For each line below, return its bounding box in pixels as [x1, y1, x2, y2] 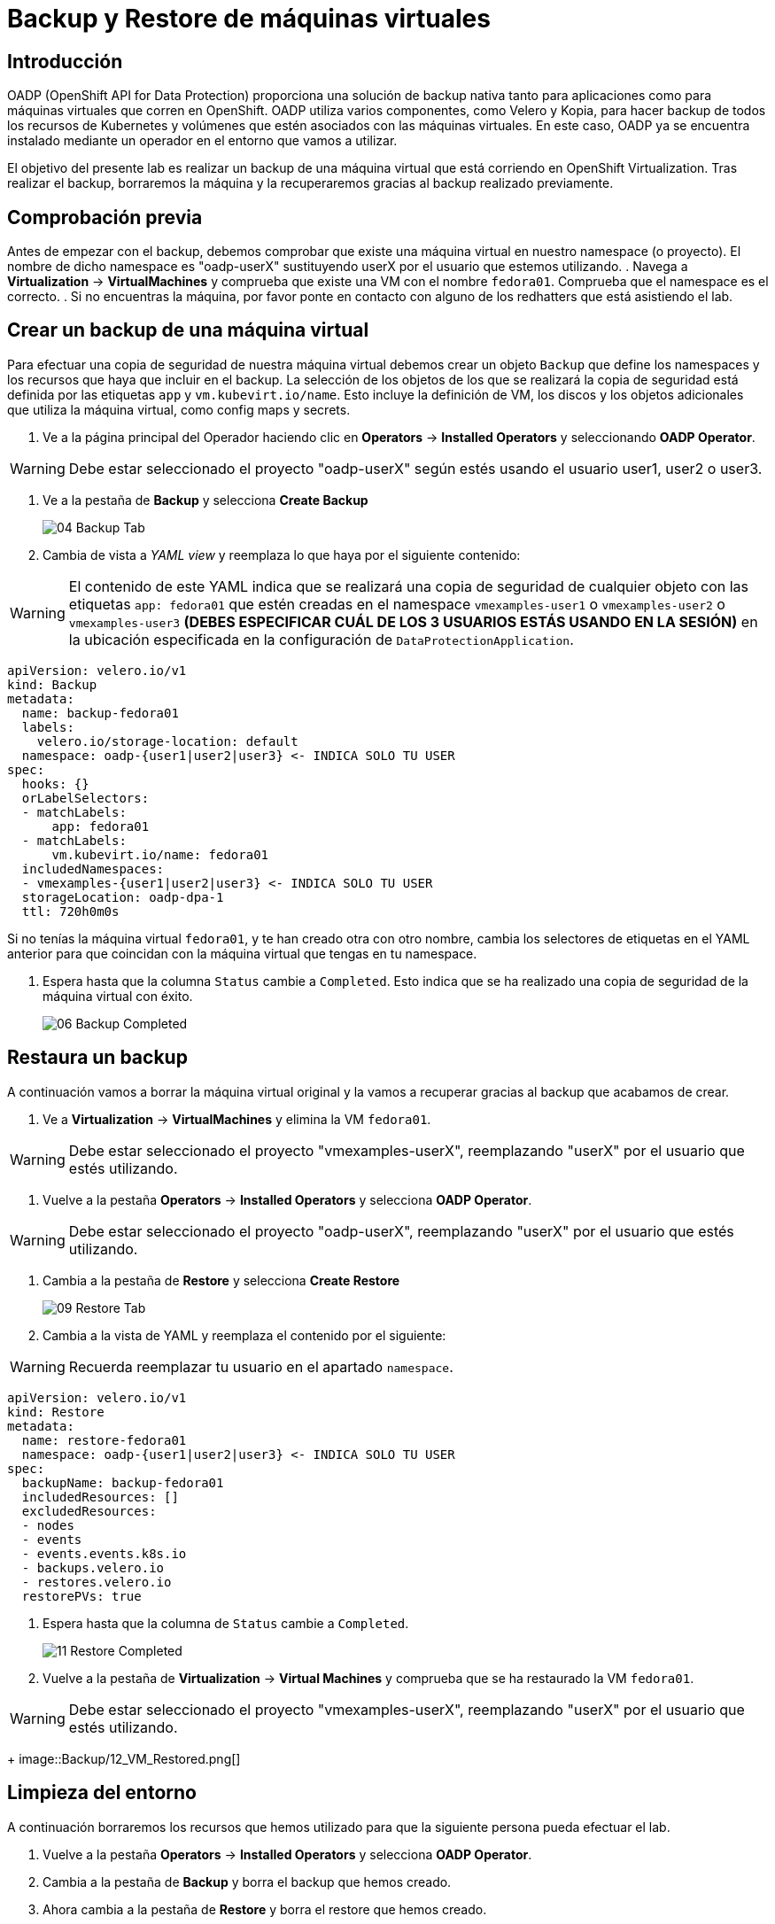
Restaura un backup [7, 1046, 188, 1069]
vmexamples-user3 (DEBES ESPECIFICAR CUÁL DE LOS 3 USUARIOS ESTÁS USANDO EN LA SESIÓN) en [68, 612, 758, 631]
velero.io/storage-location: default [36, 733, 298, 749]
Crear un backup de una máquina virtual [7, 319, 369, 342]
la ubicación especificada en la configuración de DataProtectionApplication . [68, 630, 574, 648]
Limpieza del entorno [7, 1781, 197, 1804]
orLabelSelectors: [21, 790, 150, 805]
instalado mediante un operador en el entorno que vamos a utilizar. [7, 133, 398, 149]
